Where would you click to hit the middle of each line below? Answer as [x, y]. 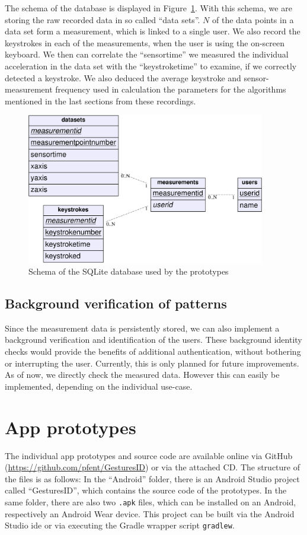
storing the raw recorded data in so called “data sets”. [103, 19]
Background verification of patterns [116, 303]
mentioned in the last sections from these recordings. [100, 101]
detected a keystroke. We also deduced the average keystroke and [123, 77]
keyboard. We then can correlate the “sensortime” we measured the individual [147, 54]
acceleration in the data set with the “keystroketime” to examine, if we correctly [151, 66]
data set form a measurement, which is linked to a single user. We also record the [153, 31]
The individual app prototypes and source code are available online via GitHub [149, 455]
